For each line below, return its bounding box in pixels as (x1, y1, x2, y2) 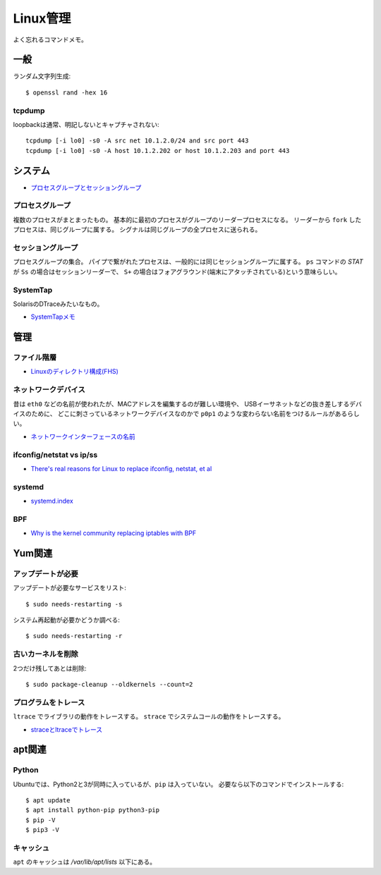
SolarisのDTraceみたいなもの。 (13, 300, 104, 308)
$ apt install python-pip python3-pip (25, 806, 160, 814)
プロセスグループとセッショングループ (30, 183, 142, 192)
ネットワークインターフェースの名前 (30, 432, 135, 441)
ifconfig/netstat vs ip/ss (13, 450, 98, 460)
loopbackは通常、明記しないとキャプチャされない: (13, 120, 159, 128)
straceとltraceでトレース (30, 725, 103, 733)
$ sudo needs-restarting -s (25, 600, 123, 608)
